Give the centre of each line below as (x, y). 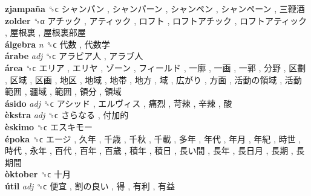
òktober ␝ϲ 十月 (38, 174)
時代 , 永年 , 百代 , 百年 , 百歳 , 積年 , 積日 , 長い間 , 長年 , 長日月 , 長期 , (149, 150)
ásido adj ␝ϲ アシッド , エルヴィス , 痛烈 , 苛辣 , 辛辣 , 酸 (119, 103)
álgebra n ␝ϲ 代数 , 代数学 (57, 44)
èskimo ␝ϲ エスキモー (49, 126)
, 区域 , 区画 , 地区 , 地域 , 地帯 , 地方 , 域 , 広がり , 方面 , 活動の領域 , (144, 79)
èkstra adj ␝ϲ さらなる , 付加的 (67, 115)
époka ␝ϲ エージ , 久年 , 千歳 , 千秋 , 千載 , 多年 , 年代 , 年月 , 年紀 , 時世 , (153, 138)
